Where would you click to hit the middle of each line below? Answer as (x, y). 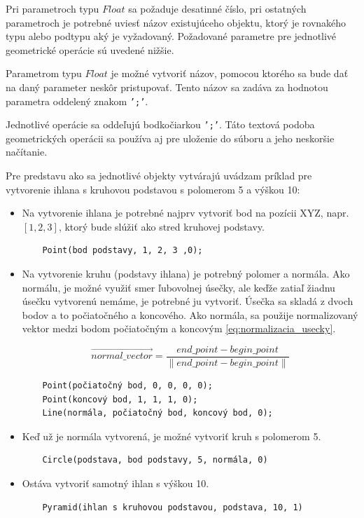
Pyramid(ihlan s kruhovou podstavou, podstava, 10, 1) (173, 507)
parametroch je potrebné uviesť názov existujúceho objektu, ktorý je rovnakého (176, 22)
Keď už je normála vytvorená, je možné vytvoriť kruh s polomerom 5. (171, 436)
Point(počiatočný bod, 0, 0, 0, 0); (127, 386)
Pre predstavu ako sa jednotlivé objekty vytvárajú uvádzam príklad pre (159, 176)
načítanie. (27, 152)
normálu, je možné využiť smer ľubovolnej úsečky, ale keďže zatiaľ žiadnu (178, 287)
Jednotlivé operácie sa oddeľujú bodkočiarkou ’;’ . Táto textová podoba (160, 124)
